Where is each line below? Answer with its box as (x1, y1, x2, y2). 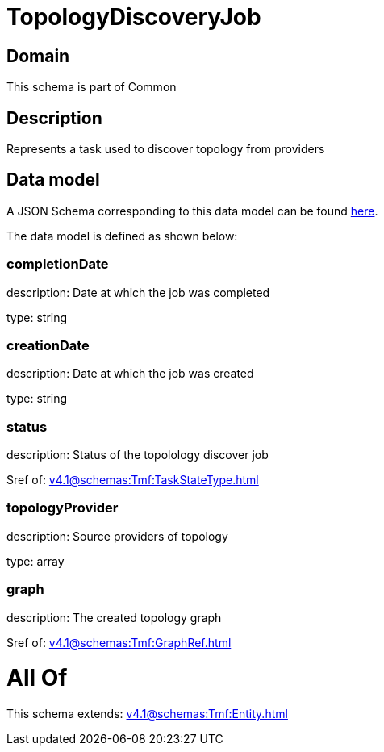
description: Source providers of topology (6, 528, 228, 543)
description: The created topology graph (6, 610, 222, 625)
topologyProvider (6, 499, 119, 516)
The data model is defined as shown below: (6, 228, 238, 243)
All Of (6, 664, 68, 692)
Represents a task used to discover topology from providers (6, 142, 325, 157)
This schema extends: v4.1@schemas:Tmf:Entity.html (6, 707, 288, 721)
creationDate (6, 336, 90, 353)
